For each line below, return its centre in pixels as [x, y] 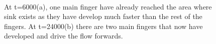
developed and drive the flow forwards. [64, 36]
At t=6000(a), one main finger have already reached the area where [108, 6]
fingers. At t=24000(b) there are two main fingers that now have [103, 26]
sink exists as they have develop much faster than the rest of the [103, 16]
